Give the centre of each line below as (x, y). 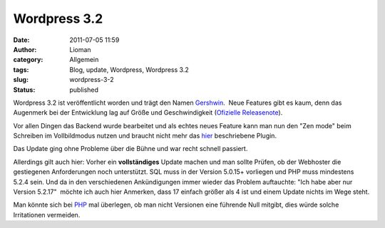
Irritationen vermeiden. (47, 214)
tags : (21, 69)
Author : (25, 49)
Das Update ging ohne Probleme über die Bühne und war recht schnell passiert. (130, 149)
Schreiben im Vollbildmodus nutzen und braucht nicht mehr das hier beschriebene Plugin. (145, 136)
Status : (24, 90)
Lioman (81, 49)
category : (28, 60)
